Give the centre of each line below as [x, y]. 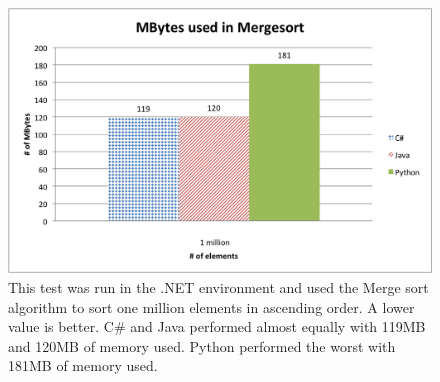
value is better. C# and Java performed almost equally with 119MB [217, 326]
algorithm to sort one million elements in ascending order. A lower [211, 306]
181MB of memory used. [83, 365]
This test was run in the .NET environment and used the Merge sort [218, 287]
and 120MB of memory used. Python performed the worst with [202, 345]
